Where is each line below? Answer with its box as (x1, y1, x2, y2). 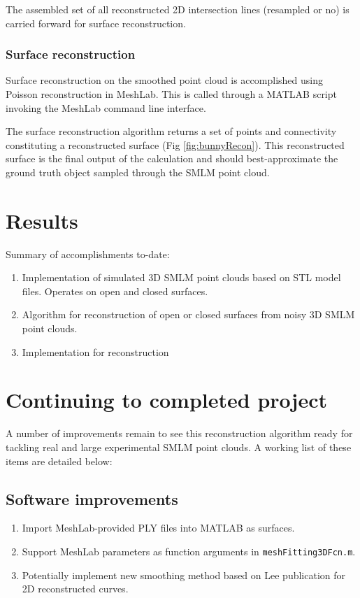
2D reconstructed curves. (22, 581, 129, 596)
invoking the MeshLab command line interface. (6, 100, 206, 115)
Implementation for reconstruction (22, 344, 169, 359)
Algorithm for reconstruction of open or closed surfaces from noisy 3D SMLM (22, 307, 355, 322)
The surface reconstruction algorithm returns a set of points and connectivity (6, 124, 337, 138)
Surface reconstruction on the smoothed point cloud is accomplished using (6, 73, 323, 87)
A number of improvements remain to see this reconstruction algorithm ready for (6, 426, 353, 441)
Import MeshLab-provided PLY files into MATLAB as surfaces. (22, 520, 295, 535)
